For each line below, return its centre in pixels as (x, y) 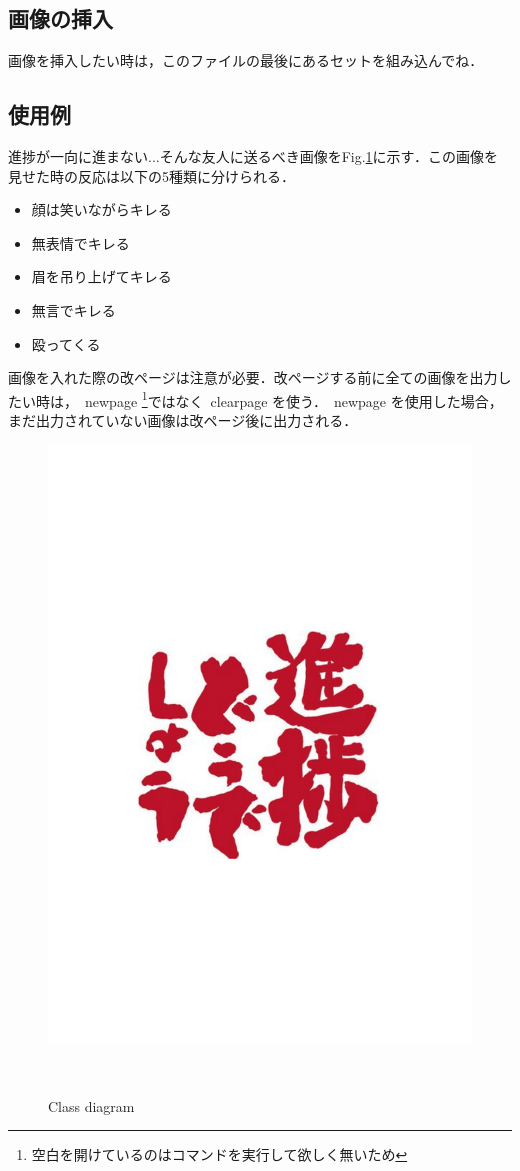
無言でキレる (73, 309)
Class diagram (91, 1105)
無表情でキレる (80, 242)
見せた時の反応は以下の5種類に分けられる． (151, 175)
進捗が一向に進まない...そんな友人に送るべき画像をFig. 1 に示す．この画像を (253, 156)
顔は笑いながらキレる (101, 209)
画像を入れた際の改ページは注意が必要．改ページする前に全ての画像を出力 (253, 377)
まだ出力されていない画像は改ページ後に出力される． (183, 420)
